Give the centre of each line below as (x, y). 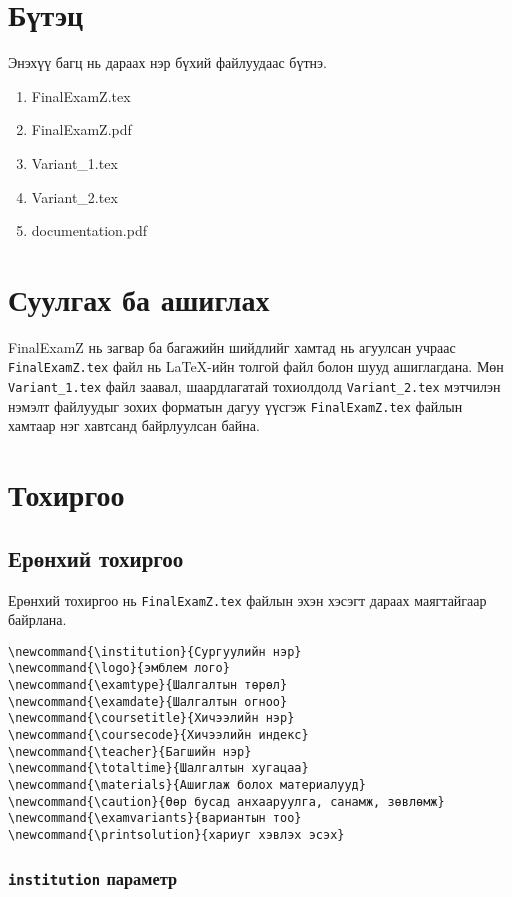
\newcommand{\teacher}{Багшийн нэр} (130, 751)
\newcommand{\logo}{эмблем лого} (119, 668)
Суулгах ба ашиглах (139, 298)
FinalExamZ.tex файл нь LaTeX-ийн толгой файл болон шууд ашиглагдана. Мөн (256, 366)
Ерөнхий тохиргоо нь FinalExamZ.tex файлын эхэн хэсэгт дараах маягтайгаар (247, 599)
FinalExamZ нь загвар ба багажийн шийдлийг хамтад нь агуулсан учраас (232, 346)
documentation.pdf (89, 230)
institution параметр (92, 877)
